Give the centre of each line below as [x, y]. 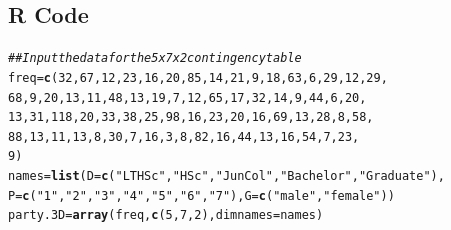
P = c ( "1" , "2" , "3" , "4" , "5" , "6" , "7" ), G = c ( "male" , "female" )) [201, 195]
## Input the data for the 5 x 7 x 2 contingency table [155, 58]
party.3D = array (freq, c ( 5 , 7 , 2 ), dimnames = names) [166, 215]
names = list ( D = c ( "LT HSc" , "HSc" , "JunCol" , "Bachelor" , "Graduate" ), [226, 176]
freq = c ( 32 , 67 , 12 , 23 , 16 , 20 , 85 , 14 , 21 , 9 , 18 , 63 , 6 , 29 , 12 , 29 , [198, 77]
